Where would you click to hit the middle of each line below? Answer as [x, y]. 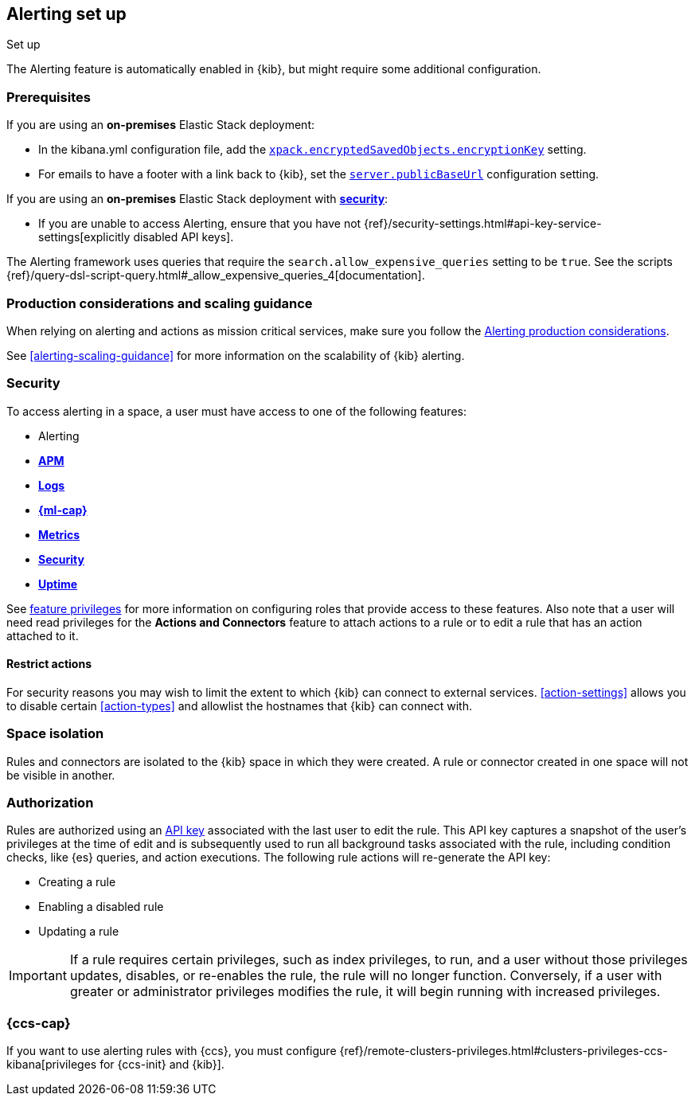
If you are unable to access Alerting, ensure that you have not [200, 224]
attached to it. [43, 635]
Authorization [50, 803]
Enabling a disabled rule [101, 907]
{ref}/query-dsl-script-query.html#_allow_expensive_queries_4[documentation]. [216, 275]
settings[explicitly [84, 237]
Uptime [58, 584]
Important [38, 976]
